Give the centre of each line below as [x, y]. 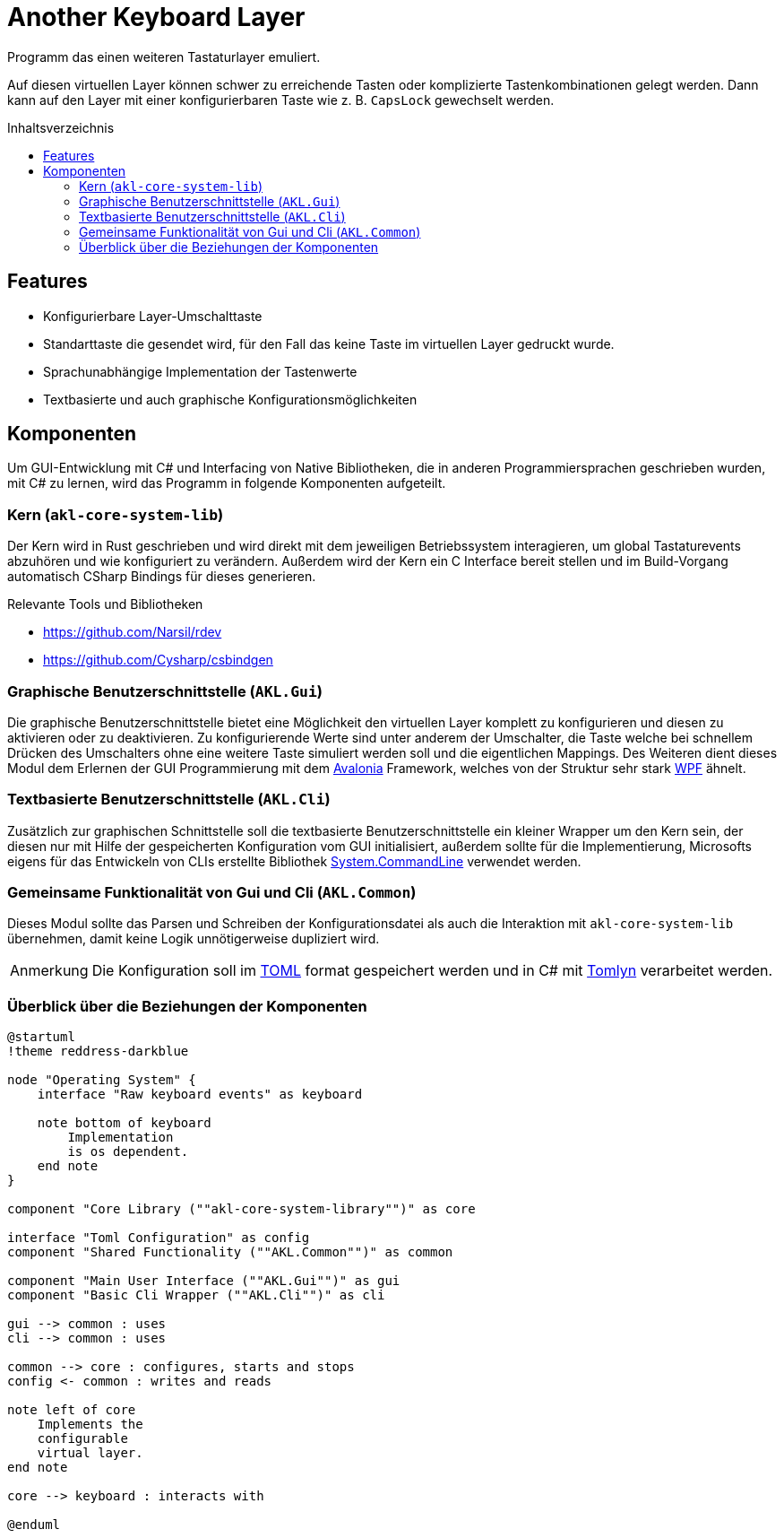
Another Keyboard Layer [156, 17]
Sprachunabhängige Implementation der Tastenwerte [200, 371]
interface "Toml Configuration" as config [159, 1238]
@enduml [34, 1525]
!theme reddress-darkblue [98, 1051]
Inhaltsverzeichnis [61, 127]
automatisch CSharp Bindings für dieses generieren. [162, 577]
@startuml [41, 1037]
